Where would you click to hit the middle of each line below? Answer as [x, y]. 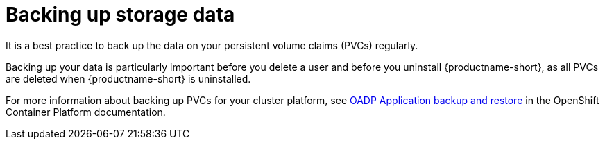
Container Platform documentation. [86, 112]
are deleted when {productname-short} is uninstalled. [128, 78]
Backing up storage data [120, 15]
